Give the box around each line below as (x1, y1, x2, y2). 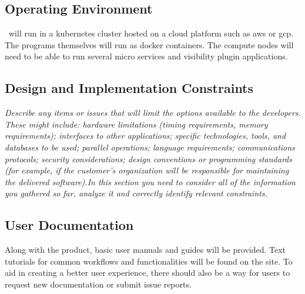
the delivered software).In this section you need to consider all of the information (5, 175, 296, 188)
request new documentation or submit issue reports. (5, 278, 192, 290)
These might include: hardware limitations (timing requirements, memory (5, 118, 268, 130)
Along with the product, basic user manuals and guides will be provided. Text (5, 243, 286, 256)
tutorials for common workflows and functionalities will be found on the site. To (5, 255, 293, 267)
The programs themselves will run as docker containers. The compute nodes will (5, 38, 294, 51)
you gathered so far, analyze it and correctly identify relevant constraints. (5, 187, 267, 199)
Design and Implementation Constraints (5, 79, 254, 97)
